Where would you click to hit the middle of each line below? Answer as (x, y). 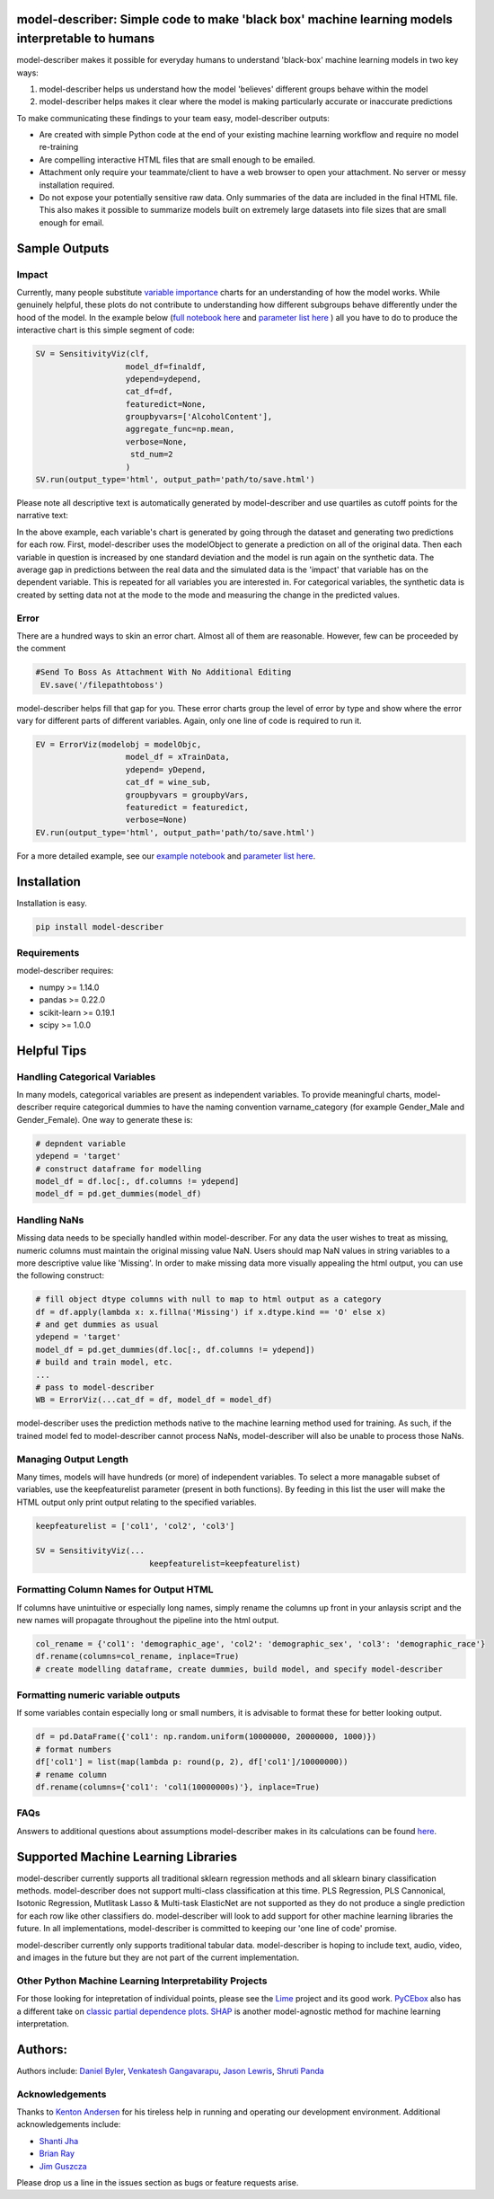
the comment (41, 649)
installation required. (77, 185)
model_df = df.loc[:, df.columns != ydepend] (137, 1181)
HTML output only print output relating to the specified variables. (137, 1502)
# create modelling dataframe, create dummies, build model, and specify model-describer (239, 1669)
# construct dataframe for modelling (119, 1169)
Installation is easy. (52, 903)
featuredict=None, (166, 404)
